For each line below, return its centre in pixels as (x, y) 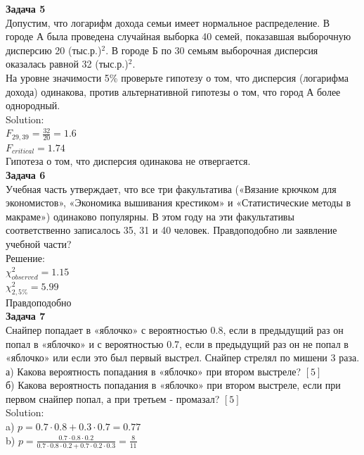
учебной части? (39, 243)
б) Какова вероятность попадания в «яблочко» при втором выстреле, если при (173, 385)
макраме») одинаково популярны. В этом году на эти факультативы (150, 216)
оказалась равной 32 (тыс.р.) (67, 64)
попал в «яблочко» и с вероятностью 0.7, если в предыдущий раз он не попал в (177, 343)
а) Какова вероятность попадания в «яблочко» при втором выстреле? (154, 371)
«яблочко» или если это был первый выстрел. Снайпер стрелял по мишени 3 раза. (183, 357)
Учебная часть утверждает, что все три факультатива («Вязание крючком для (171, 188)
